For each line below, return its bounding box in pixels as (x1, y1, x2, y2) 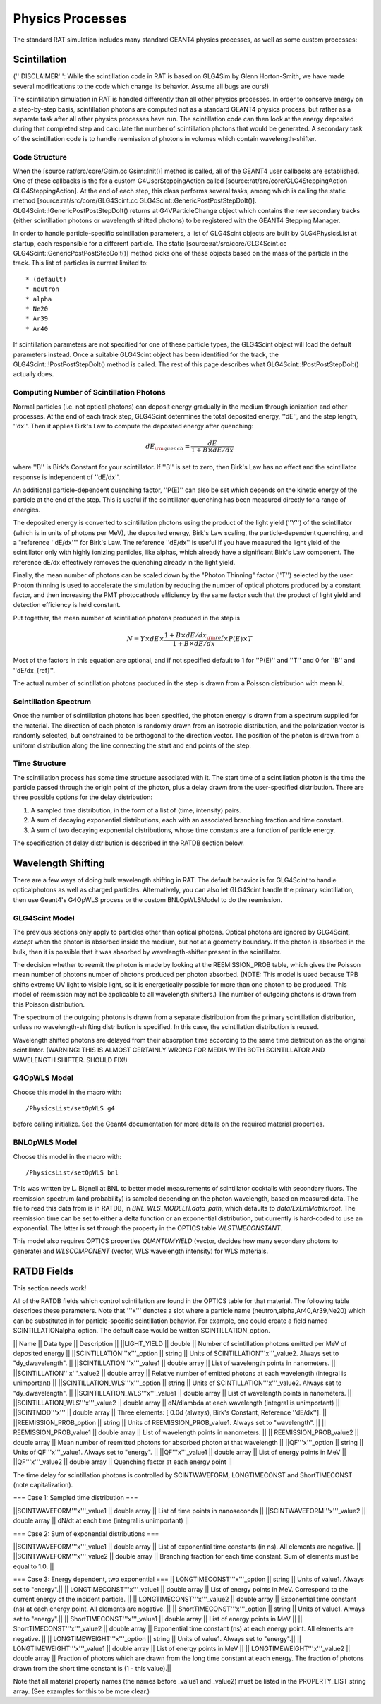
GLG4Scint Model (13, 913, 75, 923)
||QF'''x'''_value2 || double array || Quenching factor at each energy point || (13, 1458, 233, 1466)
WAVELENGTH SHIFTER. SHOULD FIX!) (13, 1055, 128, 1064)
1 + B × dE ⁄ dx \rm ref (164, 631, 224, 641)
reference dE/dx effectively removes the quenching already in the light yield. (13, 558, 236, 566)
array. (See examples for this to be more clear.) (13, 1687, 150, 1696)
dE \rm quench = (145, 442, 190, 452)
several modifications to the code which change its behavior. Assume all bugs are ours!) (13, 82, 270, 90)
